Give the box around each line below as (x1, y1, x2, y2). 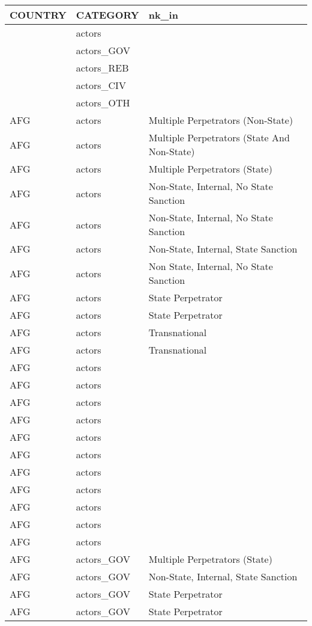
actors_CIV (76, 78, 126, 92)
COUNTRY (10, 8, 67, 22)
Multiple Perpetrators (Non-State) (148, 113, 293, 127)
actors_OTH (76, 96, 130, 109)
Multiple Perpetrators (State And (148, 130, 290, 144)
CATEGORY (76, 8, 139, 22)
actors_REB (76, 61, 129, 75)
